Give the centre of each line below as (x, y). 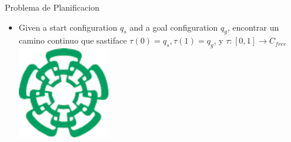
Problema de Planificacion (52, 7)
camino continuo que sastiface (73, 40)
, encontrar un (253, 27)
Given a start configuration (68, 27)
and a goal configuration (174, 27)
